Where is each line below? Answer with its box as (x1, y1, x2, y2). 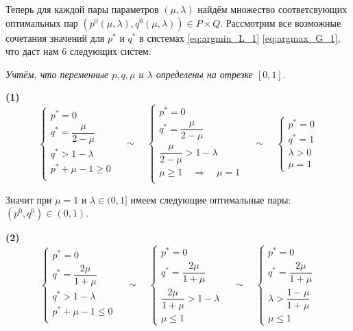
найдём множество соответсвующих (197, 2, 348, 16)
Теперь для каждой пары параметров (5, 2, 159, 16)
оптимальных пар (5, 15, 78, 29)
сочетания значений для (5, 30, 105, 45)
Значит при (5, 192, 52, 206)
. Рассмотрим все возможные (220, 15, 341, 29)
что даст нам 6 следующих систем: (5, 44, 151, 58)
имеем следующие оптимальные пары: (130, 192, 291, 206)
